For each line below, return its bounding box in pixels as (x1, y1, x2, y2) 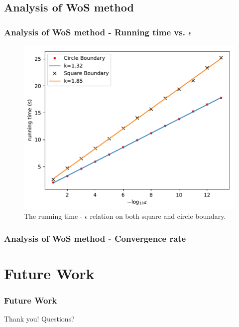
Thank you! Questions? (4, 314, 75, 324)
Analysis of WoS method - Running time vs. (4, 25, 185, 38)
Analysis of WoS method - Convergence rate (4, 232, 186, 244)
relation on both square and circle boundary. (90, 211, 226, 221)
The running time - (24, 211, 83, 221)
